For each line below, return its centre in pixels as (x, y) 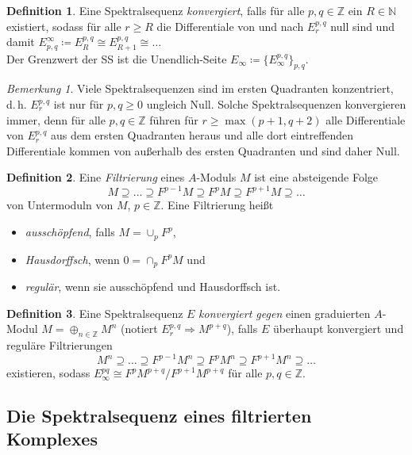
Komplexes (52, 439)
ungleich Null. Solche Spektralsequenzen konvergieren (276, 104)
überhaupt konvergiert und (338, 329)
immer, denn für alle (56, 119)
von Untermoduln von (60, 205)
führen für (174, 119)
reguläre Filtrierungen (60, 344)
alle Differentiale (366, 119)
